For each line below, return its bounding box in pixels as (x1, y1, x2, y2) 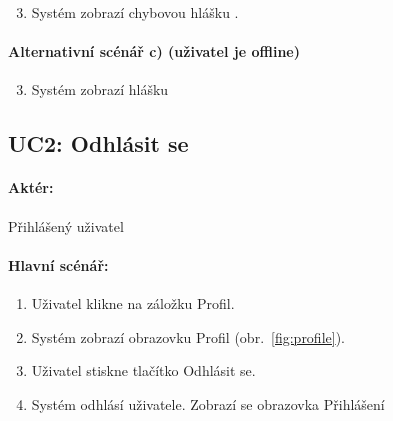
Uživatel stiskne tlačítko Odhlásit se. (31, 360, 256, 381)
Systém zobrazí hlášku (31, 79, 169, 100)
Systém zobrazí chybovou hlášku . (31, 2, 239, 22)
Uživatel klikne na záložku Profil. (31, 292, 235, 313)
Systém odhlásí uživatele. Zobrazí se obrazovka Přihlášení (31, 393, 385, 414)
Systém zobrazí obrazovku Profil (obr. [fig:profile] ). (31, 326, 345, 347)
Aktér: (8, 177, 54, 198)
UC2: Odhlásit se (8, 128, 189, 159)
